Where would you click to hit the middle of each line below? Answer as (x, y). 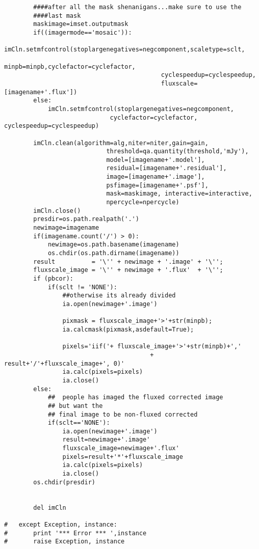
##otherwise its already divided (119, 296)
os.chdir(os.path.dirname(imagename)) (113, 253)
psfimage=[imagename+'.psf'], (157, 185)
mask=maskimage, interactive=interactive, (179, 194)
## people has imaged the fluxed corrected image (135, 397)
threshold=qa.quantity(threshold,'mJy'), (177, 152)
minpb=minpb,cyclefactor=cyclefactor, (70, 66)
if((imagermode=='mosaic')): (83, 32)
